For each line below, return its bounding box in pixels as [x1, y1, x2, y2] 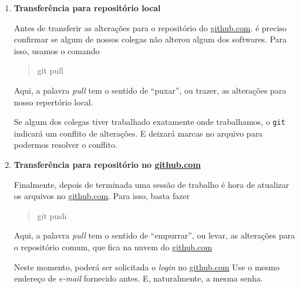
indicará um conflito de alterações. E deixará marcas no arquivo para [14, 127, 263, 139]
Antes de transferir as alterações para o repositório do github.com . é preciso [14, 21, 287, 34]
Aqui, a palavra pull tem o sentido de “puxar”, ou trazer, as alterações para [14, 84, 286, 96]
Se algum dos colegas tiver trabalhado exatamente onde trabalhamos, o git [14, 115, 285, 128]
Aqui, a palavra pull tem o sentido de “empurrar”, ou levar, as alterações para [14, 229, 295, 241]
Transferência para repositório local [14, 2, 161, 14]
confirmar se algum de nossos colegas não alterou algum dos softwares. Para [14, 33, 287, 45]
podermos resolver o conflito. [14, 138, 117, 151]
